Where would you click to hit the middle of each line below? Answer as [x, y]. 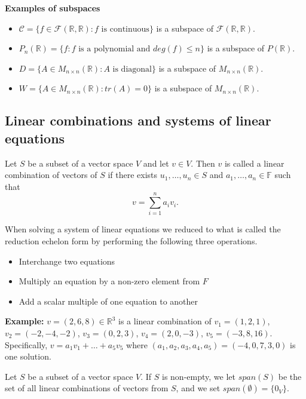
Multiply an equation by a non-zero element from [109, 281]
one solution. [28, 356]
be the [290, 376]
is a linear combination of [165, 321]
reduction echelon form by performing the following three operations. [131, 241]
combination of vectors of [51, 175]
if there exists [133, 175]
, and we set [198, 388]
